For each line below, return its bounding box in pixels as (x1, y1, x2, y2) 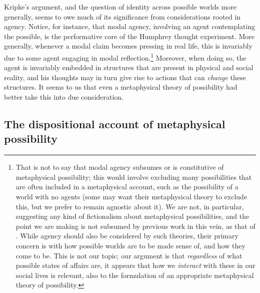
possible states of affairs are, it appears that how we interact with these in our (15, 260, 255, 270)
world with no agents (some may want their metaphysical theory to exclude (15, 191, 247, 201)
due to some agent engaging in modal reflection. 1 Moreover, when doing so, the (4, 51, 246, 63)
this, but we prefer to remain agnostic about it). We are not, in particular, (15, 201, 244, 211)
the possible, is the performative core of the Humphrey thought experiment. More (4, 31, 254, 41)
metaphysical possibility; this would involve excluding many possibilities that (15, 171, 252, 182)
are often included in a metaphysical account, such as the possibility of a (15, 181, 238, 192)
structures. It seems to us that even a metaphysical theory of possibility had (4, 82, 237, 92)
